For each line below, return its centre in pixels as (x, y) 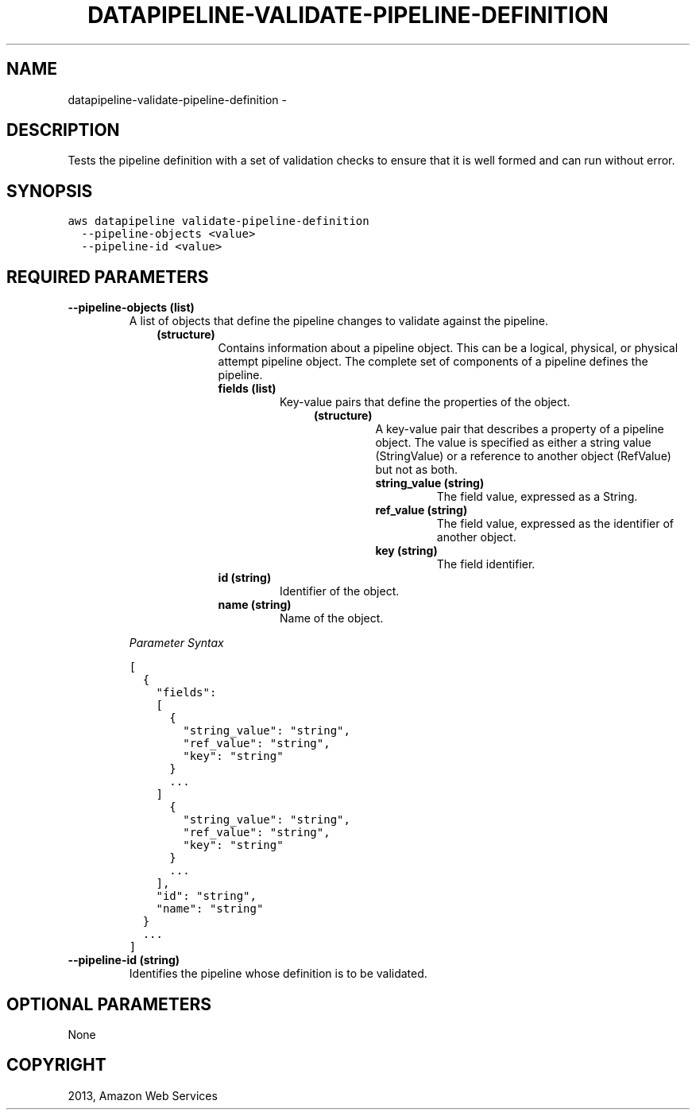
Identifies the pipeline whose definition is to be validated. (278, 974)
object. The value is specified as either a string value (513, 443)
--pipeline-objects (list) (131, 308)
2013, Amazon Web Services (143, 1095)
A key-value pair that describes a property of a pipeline (520, 429)
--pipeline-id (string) (124, 960)
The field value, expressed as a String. (537, 497)
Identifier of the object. (340, 591)
